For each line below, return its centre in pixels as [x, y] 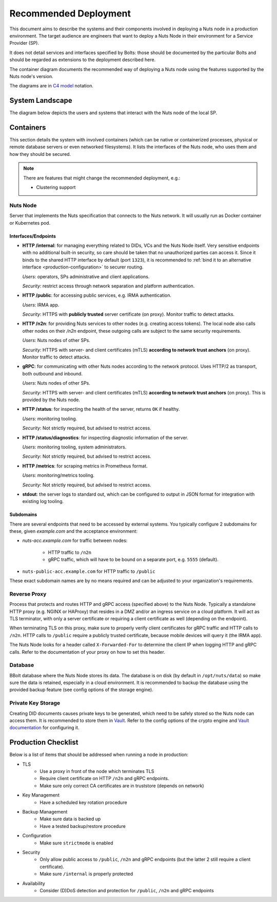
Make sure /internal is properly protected [86, 874]
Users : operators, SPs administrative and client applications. [86, 276]
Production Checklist [44, 742]
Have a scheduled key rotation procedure [84, 802]
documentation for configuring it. [44, 728]
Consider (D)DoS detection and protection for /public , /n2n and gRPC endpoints [127, 890]
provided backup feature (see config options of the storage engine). [81, 690]
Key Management [41, 795]
